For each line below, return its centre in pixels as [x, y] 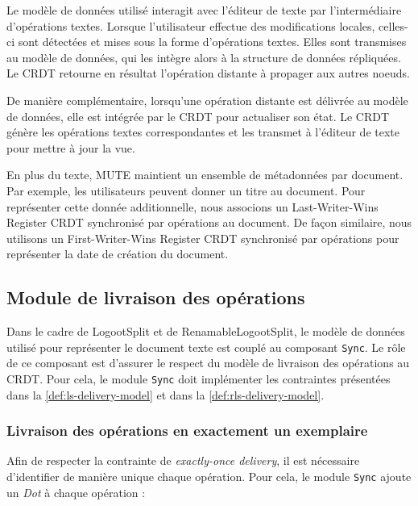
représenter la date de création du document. [118, 254]
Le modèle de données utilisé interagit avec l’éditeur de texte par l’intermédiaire [204, 10]
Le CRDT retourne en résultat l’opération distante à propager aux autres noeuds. [208, 73]
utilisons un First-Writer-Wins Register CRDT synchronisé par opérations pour [203, 238]
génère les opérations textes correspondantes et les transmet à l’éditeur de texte [203, 132]
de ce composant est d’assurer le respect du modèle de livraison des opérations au [208, 363]
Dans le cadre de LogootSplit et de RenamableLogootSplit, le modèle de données [206, 331]
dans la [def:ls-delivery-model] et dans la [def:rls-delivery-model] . [166, 394]
